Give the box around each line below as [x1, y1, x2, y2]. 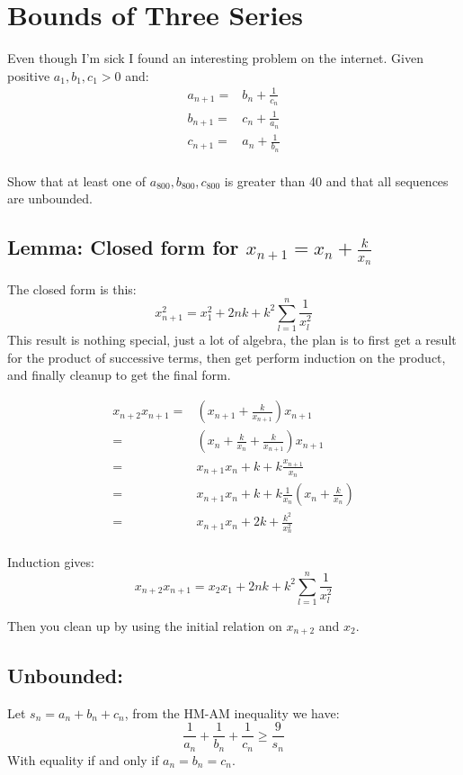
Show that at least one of [7, 171, 147, 190]
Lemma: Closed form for [7, 233, 239, 261]
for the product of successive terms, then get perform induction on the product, [7, 347, 446, 366]
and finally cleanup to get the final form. [7, 365, 231, 384]
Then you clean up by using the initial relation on [7, 616, 282, 635]
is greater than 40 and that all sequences [224, 171, 449, 190]
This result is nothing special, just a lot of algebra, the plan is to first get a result [7, 330, 457, 349]
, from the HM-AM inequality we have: [124, 703, 340, 722]
